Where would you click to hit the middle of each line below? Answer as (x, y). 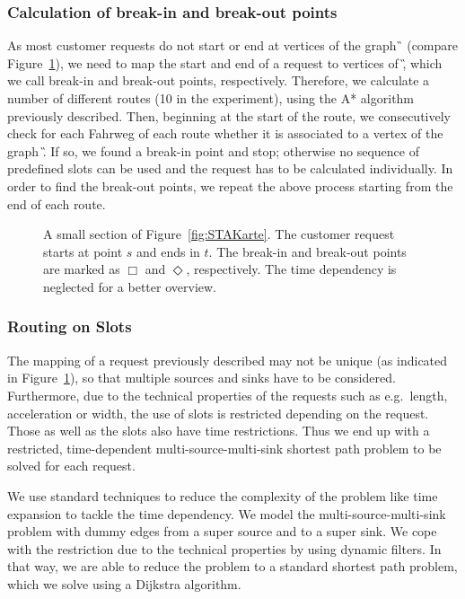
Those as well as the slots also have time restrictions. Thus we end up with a (219, 431)
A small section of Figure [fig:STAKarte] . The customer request (219, 234)
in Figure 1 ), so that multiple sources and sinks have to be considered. (202, 378)
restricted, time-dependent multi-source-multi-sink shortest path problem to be (224, 448)
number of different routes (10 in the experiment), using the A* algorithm (211, 98)
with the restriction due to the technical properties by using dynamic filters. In (224, 548)
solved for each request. (71, 466)
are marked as (82, 269)
